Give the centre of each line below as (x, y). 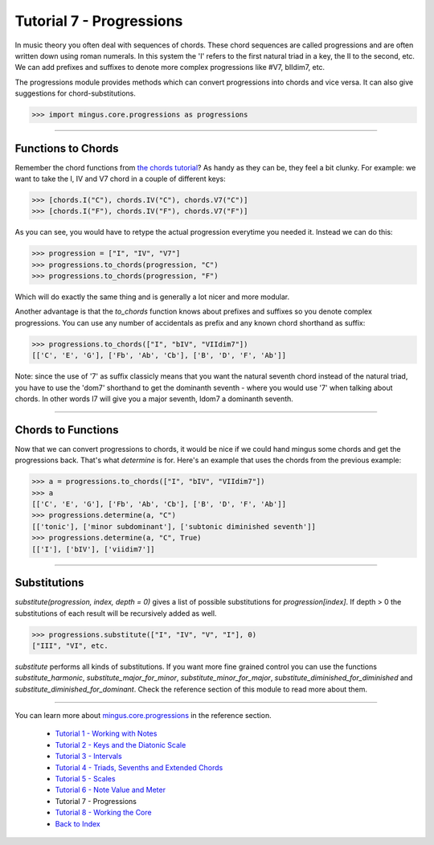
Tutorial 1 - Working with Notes (106, 734)
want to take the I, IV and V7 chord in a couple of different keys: (121, 178)
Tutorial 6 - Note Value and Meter (111, 790)
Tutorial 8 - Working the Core (103, 813)
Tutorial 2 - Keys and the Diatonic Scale (121, 745)
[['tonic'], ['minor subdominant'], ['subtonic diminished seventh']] (174, 526)
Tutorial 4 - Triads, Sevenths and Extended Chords (139, 767)
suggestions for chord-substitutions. (75, 93)
